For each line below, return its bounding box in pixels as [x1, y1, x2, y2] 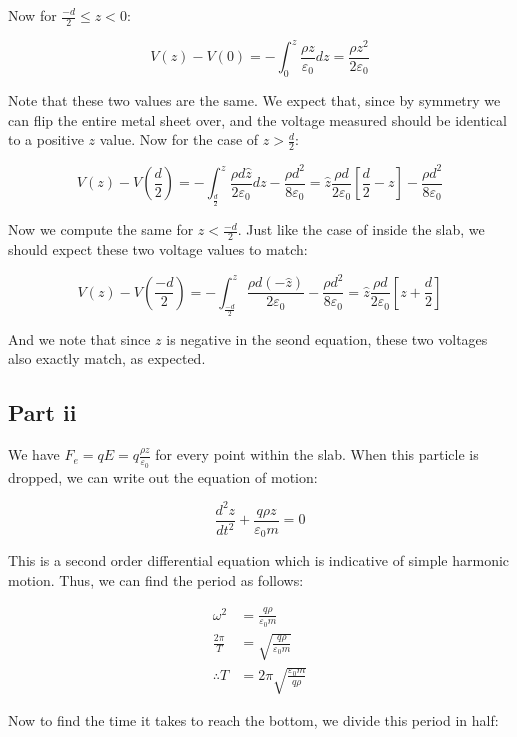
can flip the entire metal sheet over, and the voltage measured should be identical [8, 109, 507, 130]
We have [8, 444, 60, 465]
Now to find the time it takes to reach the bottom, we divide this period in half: [8, 710, 499, 731]
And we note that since [8, 328, 151, 349]
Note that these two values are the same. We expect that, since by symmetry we [8, 90, 501, 111]
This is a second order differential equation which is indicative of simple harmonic [8, 550, 510, 571]
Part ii [8, 397, 77, 428]
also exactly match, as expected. [8, 348, 206, 369]
